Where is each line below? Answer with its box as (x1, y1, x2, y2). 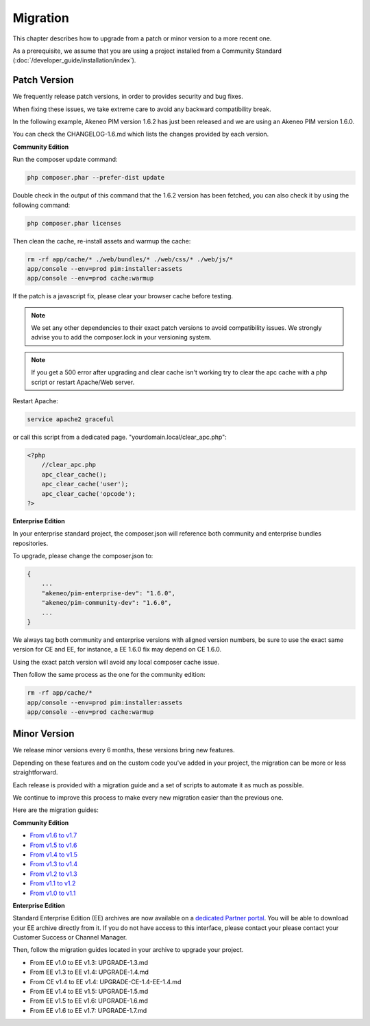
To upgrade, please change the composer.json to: (12, 552, 153, 560)
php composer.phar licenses (27, 219, 121, 227)
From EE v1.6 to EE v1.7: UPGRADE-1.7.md (29, 1006, 147, 1014)
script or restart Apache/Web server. (31, 378, 135, 386)
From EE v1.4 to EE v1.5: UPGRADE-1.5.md (29, 988, 149, 996)
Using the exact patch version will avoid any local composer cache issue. (12, 658, 219, 666)
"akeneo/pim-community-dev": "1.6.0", (41, 599, 172, 607)
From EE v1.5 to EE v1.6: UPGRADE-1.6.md (29, 997, 149, 1005)
